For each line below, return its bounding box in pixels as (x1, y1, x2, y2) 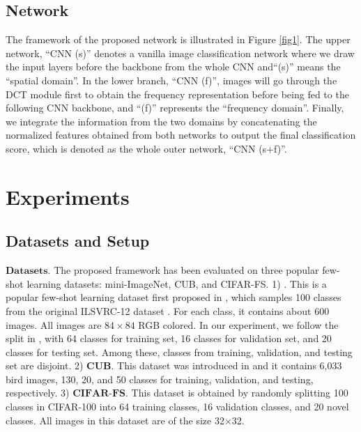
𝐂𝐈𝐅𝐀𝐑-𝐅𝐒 (72, 389, 126, 399)
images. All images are (6, 317, 102, 332)
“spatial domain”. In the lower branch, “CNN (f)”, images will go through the (6, 72, 337, 87)
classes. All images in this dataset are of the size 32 (6, 412, 224, 427)
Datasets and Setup (6, 230, 150, 252)
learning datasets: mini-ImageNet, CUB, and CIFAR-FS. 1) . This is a (26, 276, 327, 291)
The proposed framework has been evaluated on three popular (54, 263, 319, 277)
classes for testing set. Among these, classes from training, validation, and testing (6, 344, 353, 359)
